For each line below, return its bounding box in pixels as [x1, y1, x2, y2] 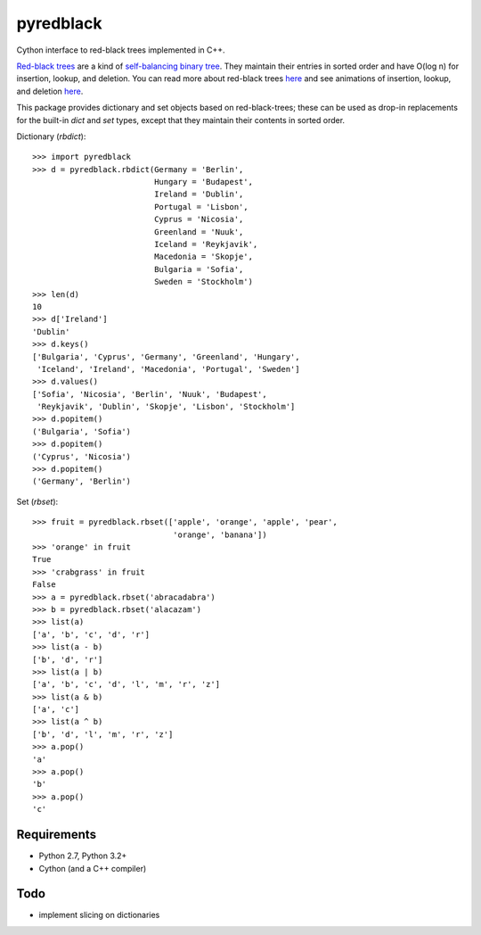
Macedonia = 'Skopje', [154, 252, 254, 262]
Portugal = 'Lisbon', [154, 202, 249, 211]
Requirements [16, 827, 97, 842]
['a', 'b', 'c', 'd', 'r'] [32, 629, 151, 640]
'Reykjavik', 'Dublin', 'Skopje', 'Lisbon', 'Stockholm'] [37, 401, 296, 412]
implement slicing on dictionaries [38, 910, 160, 921]
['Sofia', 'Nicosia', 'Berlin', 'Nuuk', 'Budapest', [32, 389, 267, 399]
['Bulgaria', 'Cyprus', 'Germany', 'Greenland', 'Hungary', [32, 352, 300, 361]
